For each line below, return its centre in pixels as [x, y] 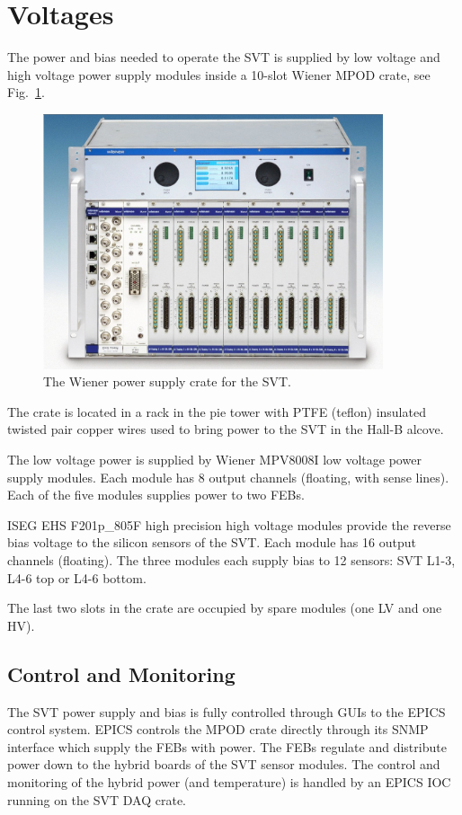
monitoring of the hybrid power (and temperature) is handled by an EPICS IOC [229, 781]
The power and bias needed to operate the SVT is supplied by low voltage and [224, 57]
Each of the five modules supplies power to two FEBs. [156, 495]
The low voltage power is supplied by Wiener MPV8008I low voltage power [214, 459]
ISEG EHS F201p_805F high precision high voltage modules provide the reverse [229, 524]
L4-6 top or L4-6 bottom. [77, 577]
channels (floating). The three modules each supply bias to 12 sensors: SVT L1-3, [231, 559]
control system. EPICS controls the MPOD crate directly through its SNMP [218, 729]
